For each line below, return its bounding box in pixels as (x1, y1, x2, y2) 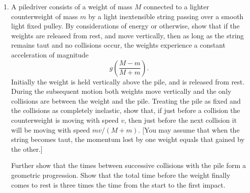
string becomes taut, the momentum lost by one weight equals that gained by (11, 134, 245, 144)
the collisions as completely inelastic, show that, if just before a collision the (11, 105, 240, 115)
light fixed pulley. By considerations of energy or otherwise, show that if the (11, 21, 240, 31)
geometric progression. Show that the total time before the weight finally (11, 169, 230, 180)
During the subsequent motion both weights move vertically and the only (11, 86, 231, 96)
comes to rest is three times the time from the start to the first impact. (11, 179, 225, 190)
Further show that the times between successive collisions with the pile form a (11, 160, 246, 170)
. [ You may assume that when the (138, 124, 240, 135)
